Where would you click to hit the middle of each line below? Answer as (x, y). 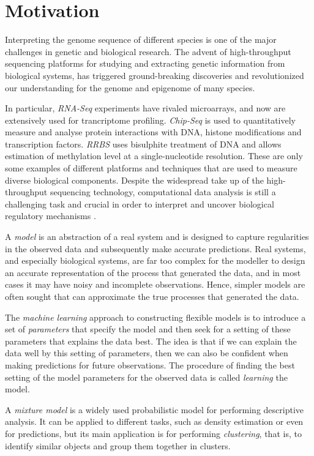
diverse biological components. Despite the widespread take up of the (134, 180)
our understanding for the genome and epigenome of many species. (130, 87)
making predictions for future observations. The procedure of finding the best (150, 364)
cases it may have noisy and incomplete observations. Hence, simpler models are (155, 284)
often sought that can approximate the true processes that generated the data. (152, 296)
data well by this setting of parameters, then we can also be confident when (147, 353)
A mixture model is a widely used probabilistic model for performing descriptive (155, 409)
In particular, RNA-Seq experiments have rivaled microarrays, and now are (145, 108)
